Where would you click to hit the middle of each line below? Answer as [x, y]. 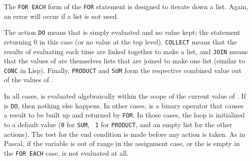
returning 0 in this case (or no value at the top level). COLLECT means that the [120, 41]
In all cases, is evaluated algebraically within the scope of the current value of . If [125, 96]
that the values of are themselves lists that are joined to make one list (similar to [125, 61]
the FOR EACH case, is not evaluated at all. [66, 153]
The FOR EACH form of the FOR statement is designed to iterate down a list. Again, [126, 6]
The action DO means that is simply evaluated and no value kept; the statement [122, 32]
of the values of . [29, 80]
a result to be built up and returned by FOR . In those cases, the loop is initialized [125, 115]
